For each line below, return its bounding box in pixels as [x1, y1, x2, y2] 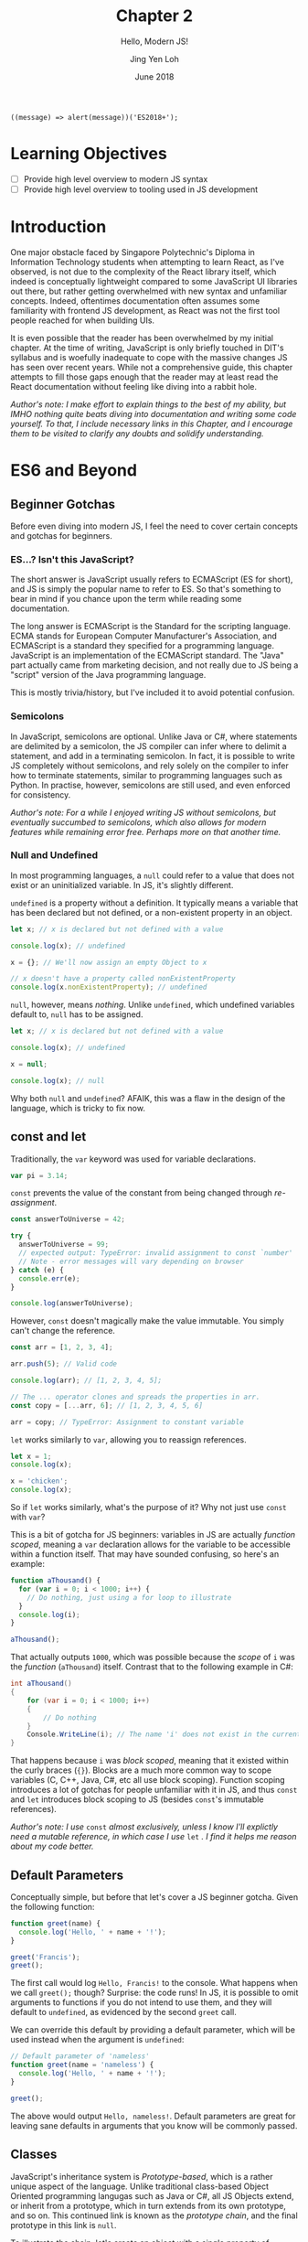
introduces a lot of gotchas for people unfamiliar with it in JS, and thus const [10, 1785, 298, 1796]
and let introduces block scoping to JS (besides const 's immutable [10, 1794, 264, 1805]
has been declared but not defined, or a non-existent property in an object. [10, 906, 293, 917]
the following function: [10, 1901, 95, 1912]
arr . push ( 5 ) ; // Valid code [10, 1359, 118, 1368]
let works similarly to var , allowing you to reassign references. [10, 1433, 247, 1445]
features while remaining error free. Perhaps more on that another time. [10, 826, 281, 837]
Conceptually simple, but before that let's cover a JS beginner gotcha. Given [10, 1891, 299, 1903]
